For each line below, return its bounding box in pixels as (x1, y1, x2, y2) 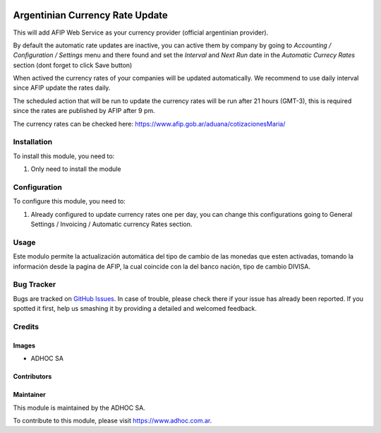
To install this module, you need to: (13, 152, 115, 160)
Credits (13, 321, 39, 331)
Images (13, 341, 35, 350)
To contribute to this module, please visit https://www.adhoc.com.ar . (13, 416, 212, 425)
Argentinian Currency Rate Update (13, 9, 169, 21)
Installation (13, 137, 53, 147)
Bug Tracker (13, 280, 56, 290)
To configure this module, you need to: (13, 197, 126, 206)
